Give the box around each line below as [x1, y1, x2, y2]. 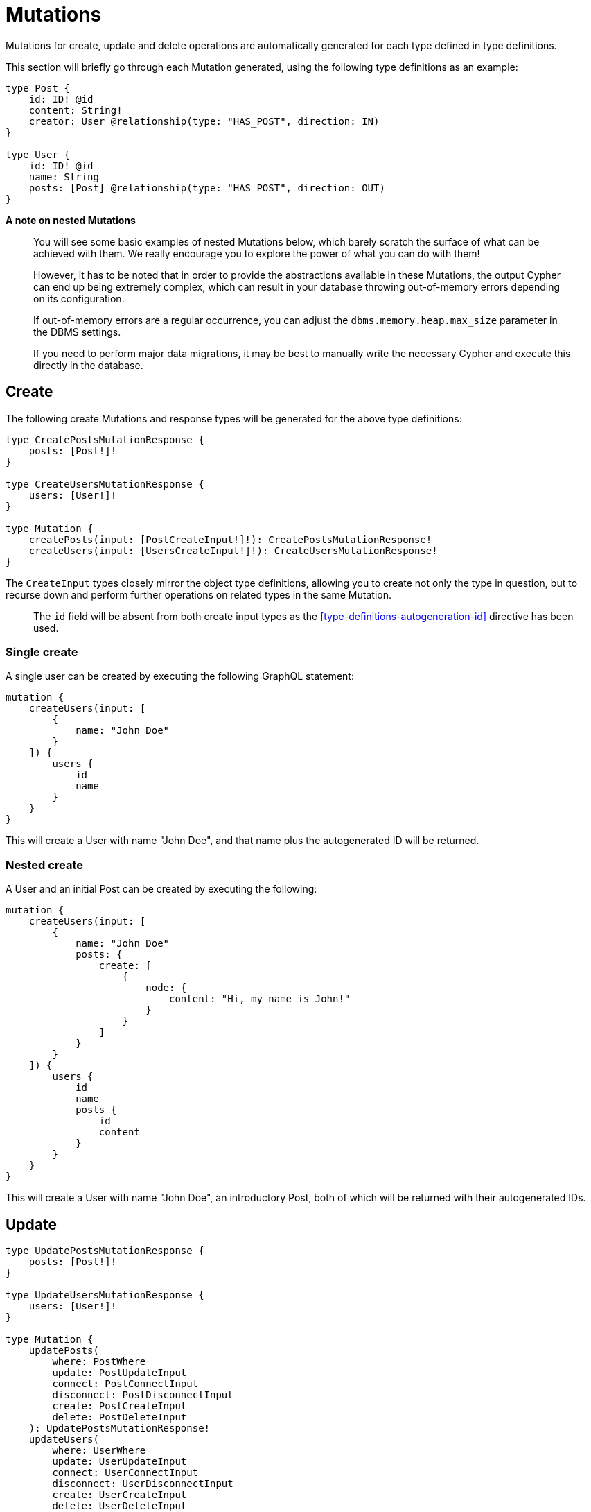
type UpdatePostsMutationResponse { [6, 1244, 204, 1256]
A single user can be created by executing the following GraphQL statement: [6, 670, 354, 682]
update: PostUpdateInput [52, 1366, 187, 1378]
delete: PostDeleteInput [52, 1411, 187, 1423]
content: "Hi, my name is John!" [169, 993, 351, 1005]
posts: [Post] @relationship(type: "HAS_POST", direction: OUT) [28, 182, 385, 194]
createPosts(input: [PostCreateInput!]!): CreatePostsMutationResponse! [28, 533, 432, 545]
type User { [6, 148, 70, 160]
